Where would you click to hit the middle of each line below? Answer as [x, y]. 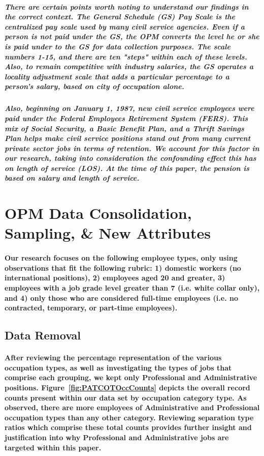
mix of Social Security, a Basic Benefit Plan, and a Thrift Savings [124, 128]
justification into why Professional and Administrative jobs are [117, 437]
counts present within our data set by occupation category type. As [126, 397]
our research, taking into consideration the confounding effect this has [130, 158]
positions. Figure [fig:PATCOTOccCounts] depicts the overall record [127, 387]
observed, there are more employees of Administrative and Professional [132, 407]
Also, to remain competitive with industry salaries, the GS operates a [129, 66]
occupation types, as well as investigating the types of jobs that [118, 367]
